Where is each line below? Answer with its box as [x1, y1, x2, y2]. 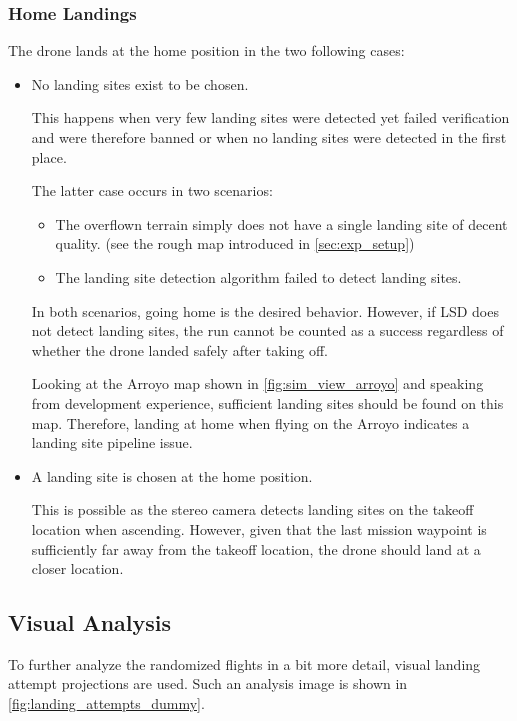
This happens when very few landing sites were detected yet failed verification [31, 107, 510, 128]
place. [31, 146, 67, 167]
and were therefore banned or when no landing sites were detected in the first [31, 127, 507, 147]
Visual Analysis [8, 607, 172, 638]
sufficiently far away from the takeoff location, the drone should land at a [31, 538, 481, 559]
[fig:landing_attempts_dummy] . [8, 693, 205, 714]
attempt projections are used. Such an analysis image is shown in [8, 673, 408, 694]
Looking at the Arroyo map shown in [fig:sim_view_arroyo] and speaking [31, 373, 484, 394]
